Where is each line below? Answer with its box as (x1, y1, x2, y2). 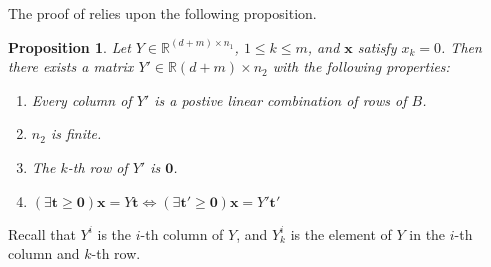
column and (8, 243, 80, 264)
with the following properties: (272, 56, 450, 77)
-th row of (67, 156, 128, 177)
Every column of (31, 89, 132, 110)
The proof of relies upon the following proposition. (8, 3, 317, 23)
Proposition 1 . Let (8, 36, 131, 57)
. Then (441, 36, 482, 57)
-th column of (140, 223, 224, 244)
